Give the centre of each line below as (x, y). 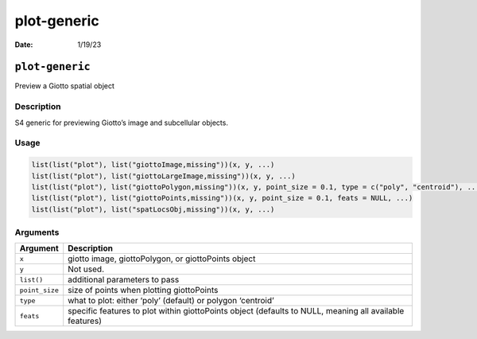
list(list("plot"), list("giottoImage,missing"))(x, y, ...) (153, 165)
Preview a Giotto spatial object (65, 86)
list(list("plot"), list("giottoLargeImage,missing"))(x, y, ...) (163, 176)
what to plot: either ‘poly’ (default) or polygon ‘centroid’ (171, 301)
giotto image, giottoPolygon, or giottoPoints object (162, 259)
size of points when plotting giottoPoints (143, 290)
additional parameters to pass (124, 280)
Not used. (86, 269)
